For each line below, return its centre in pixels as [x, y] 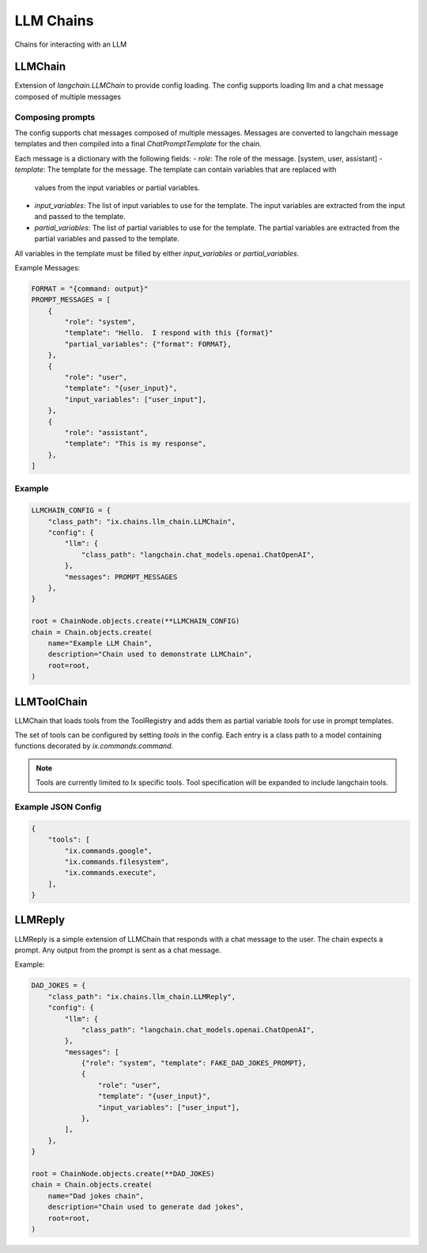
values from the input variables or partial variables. [117, 187]
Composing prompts [55, 117]
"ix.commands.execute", [111, 873]
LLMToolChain [51, 701]
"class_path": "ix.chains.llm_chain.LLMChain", [142, 521]
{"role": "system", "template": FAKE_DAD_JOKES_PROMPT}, [194, 1063]
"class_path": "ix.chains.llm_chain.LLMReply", [142, 996]
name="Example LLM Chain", [100, 643]
